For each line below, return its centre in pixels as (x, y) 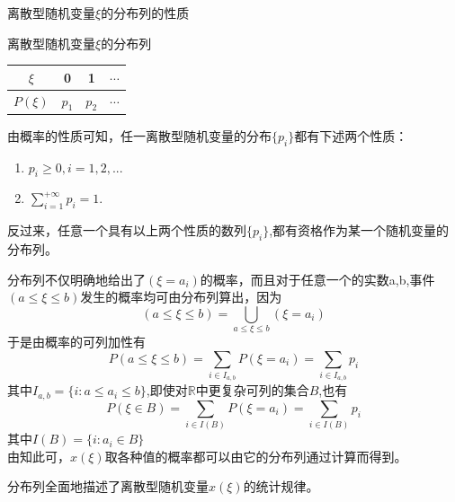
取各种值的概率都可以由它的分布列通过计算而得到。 (256, 456)
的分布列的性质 (145, 13)
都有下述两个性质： (351, 135)
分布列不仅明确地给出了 (76, 279)
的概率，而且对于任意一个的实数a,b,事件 (317, 279)
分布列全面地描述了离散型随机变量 (108, 486)
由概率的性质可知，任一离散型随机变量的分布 (139, 135)
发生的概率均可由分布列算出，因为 (181, 297)
